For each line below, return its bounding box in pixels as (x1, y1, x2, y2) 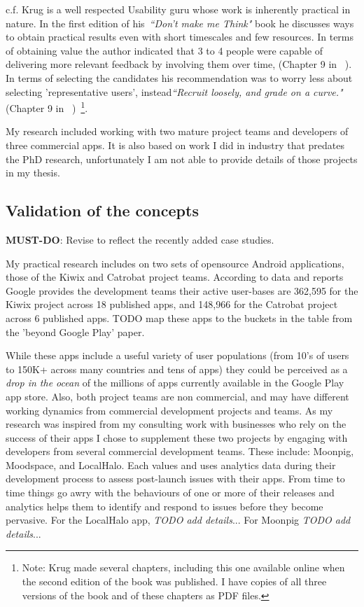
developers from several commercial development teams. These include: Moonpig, (6, 444, 354, 459)
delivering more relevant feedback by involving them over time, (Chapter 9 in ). (6, 57, 352, 71)
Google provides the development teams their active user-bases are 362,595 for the (6, 283, 358, 298)
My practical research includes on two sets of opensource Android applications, (6, 256, 344, 270)
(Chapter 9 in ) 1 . (6, 99, 88, 115)
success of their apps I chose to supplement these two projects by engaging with (6, 430, 348, 445)
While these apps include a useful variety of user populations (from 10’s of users (6, 348, 349, 363)
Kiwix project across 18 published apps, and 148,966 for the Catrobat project (6, 297, 338, 312)
